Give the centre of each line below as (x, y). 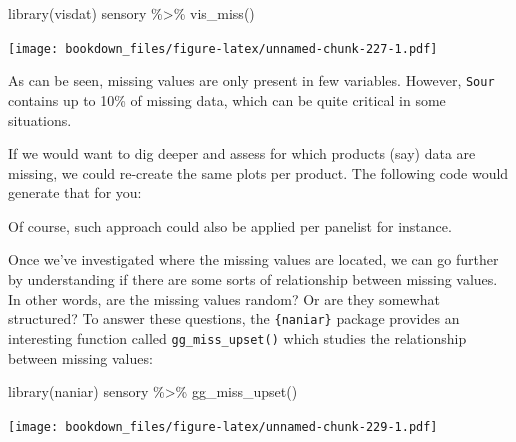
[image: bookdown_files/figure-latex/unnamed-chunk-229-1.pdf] (223, 426)
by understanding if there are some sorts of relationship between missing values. (253, 279)
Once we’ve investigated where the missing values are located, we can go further (253, 259)
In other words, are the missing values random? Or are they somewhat (224, 298)
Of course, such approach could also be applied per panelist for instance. (230, 225)
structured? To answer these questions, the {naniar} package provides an (234, 318)
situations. (40, 119)
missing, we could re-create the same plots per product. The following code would (258, 172)
